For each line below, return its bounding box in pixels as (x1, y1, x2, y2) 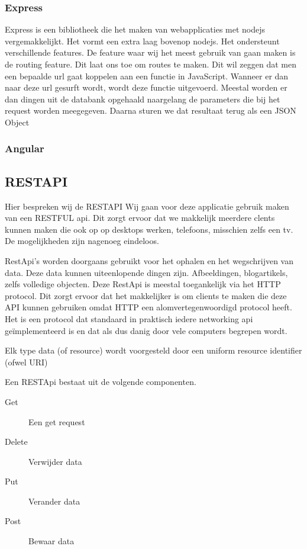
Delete (5, 435, 28, 448)
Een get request (28, 415, 85, 428)
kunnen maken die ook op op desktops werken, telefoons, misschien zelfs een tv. (5, 223, 293, 235)
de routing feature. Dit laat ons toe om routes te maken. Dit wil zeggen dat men (5, 58, 296, 70)
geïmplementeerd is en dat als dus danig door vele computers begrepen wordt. (5, 324, 287, 336)
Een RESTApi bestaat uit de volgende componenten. (5, 375, 196, 388)
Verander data (28, 495, 80, 507)
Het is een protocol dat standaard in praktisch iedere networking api (5, 312, 253, 325)
